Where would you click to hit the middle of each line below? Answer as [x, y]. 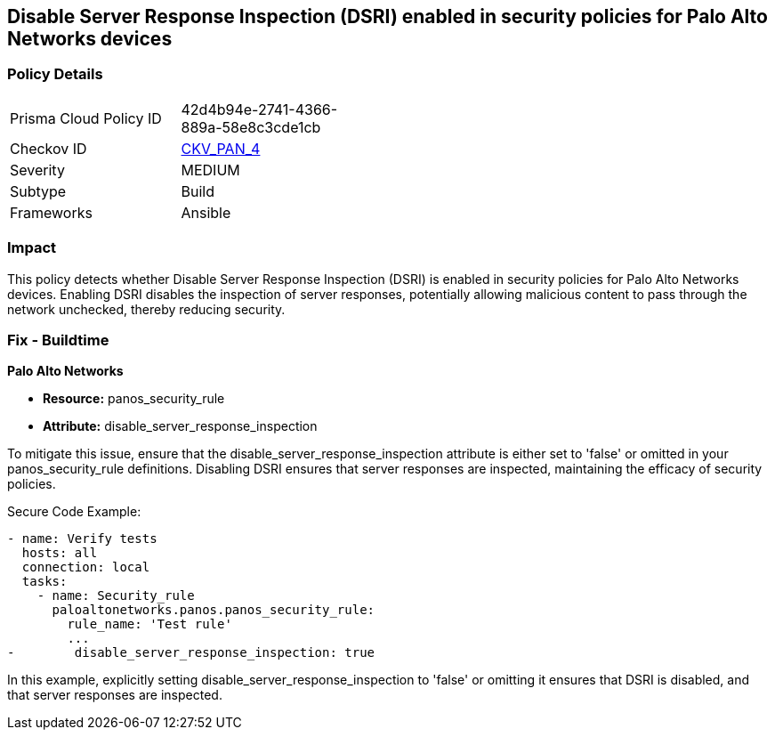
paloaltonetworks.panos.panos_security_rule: [214, 610]
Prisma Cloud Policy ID [86, 118]
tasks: [44, 582]
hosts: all [60, 553]
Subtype [38, 191]
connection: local [86, 567]
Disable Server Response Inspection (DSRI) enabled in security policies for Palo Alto [387, 16]
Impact [32, 248]
